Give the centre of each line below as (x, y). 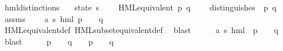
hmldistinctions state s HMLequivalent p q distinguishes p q (140, 7)
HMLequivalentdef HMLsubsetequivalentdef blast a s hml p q (141, 30)
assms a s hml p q (54, 18)
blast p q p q (59, 41)
